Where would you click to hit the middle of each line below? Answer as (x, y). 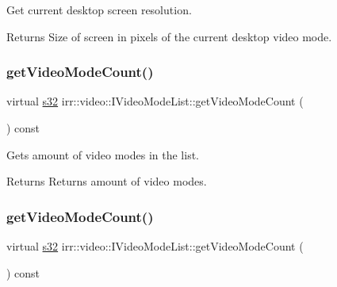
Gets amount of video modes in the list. (103, 154)
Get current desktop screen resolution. (99, 10)
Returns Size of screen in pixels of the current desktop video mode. (169, 36)
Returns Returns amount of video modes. (107, 181)
